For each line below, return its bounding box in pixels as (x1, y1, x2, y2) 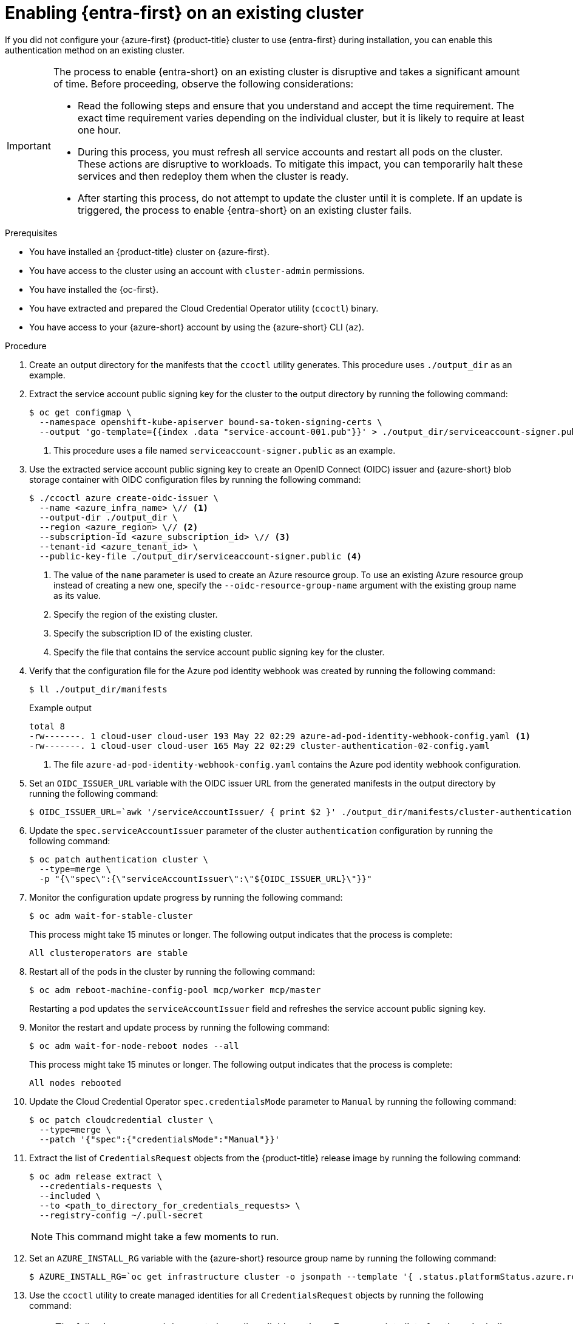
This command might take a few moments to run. (55, 1230, 279, 1243)
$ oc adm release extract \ (29, 1171, 163, 1181)
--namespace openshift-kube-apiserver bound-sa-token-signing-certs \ (39, 417, 382, 427)
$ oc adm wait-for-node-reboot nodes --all (29, 1040, 239, 1051)
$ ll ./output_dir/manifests (29, 684, 168, 694)
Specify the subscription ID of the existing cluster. (53, 627, 253, 638)
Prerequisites (5, 227, 58, 238)
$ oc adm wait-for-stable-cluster (29, 910, 193, 921)
